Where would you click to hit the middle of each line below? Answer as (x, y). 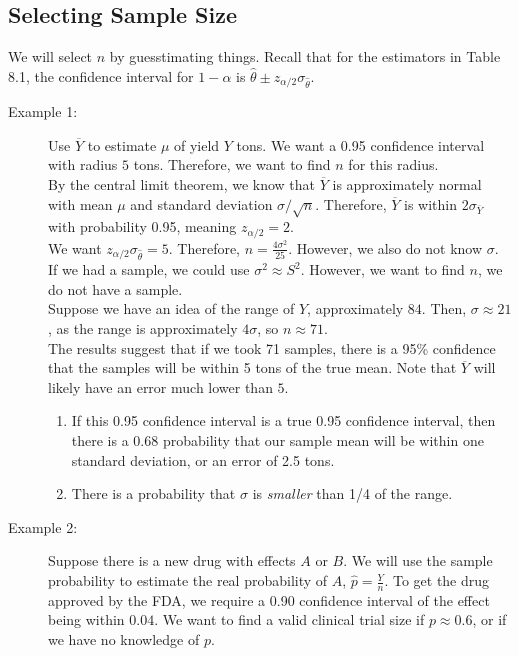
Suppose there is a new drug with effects (172, 560)
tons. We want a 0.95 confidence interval (360, 144)
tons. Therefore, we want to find (232, 164)
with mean (80, 203)
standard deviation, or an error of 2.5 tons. (203, 459)
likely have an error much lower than (160, 386)
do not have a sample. (115, 288)
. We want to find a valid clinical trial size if (289, 619)
